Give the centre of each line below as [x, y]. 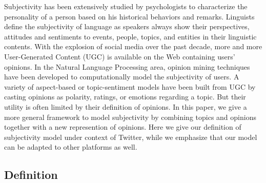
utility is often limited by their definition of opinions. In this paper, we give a [126, 106]
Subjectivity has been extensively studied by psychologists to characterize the [126, 6]
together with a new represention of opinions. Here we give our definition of [123, 127]
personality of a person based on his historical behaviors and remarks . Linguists [129, 16]
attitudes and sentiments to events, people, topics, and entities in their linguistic [130, 36]
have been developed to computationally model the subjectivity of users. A [122, 77]
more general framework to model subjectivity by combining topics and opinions [130, 117]
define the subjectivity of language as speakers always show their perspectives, [127, 26]
